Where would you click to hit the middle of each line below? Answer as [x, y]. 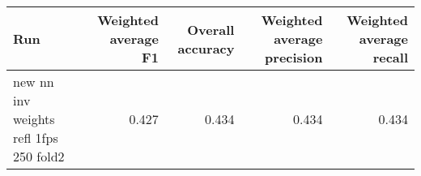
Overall [211, 29]
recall [390, 57]
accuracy [206, 48]
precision [294, 57]
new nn [34, 82]
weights [34, 119]
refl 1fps [36, 137]
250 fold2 [39, 156]
